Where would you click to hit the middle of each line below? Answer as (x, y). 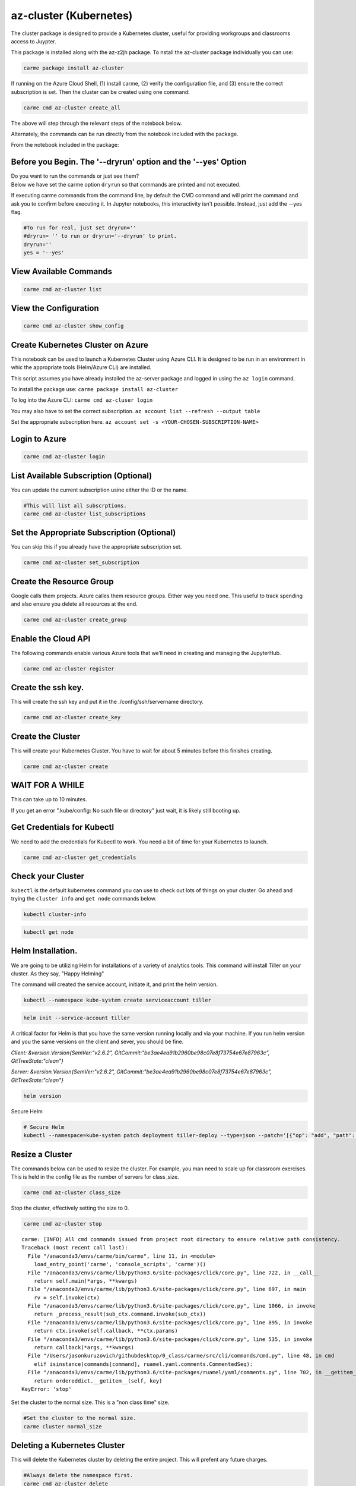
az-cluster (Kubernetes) (72, 15)
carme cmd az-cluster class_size (72, 1193)
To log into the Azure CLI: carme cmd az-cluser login (82, 400)
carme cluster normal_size (63, 1426)
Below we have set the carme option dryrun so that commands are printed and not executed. (126, 184)
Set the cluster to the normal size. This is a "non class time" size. (90, 1402)
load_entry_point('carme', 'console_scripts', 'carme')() (120, 1264)
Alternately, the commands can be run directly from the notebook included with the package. (125, 134)
